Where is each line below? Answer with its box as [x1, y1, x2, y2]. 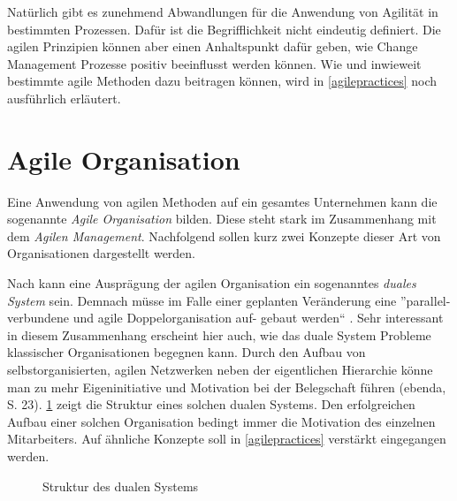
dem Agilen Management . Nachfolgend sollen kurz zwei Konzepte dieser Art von [7, 226, 441, 245]
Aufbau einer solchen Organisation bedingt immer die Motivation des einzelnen [7, 412, 436, 430]
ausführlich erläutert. [7, 88, 121, 107]
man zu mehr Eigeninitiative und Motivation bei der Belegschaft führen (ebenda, [7, 377, 446, 396]
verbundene [7, 308, 70, 327]
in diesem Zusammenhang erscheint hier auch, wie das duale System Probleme [7, 325, 431, 344]
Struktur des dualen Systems [42, 476, 199, 495]
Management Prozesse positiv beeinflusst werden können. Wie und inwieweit [7, 54, 422, 72]
